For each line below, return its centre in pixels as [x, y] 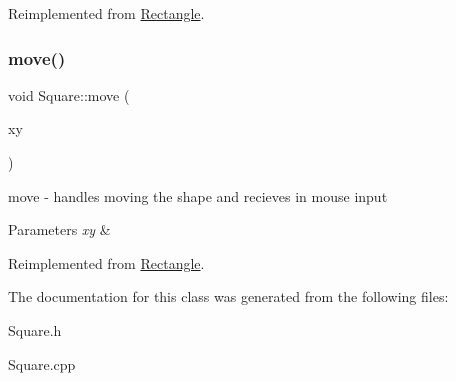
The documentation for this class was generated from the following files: [228, 296]
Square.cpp [42, 363]
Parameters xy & [59, 229]
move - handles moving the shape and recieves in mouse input [198, 195]
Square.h [35, 329]
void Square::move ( [69, 94]
